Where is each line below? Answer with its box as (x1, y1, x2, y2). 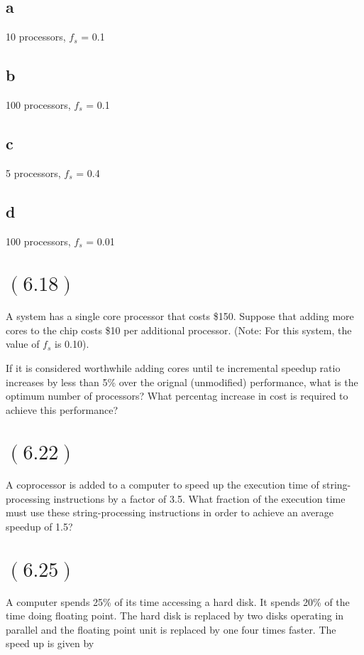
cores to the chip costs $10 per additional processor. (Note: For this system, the (6, 322, 352, 337)
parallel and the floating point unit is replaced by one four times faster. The (6, 622, 336, 637)
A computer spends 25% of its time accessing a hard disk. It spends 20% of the (6, 594, 350, 609)
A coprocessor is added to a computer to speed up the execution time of (6, 477, 319, 492)
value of (6, 336, 40, 351)
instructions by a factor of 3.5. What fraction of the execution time (53, 491, 346, 506)
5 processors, (6, 165, 61, 180)
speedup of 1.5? (6, 519, 73, 533)
